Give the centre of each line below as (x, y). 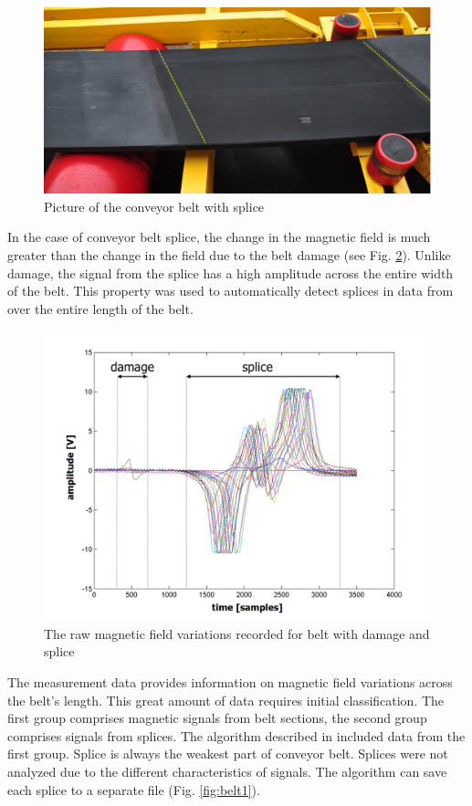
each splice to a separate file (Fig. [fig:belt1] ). (134, 789)
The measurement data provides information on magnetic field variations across (230, 682)
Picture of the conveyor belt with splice (154, 206)
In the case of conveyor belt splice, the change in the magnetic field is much (219, 237)
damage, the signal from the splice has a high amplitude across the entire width (231, 272)
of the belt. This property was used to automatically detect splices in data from (231, 291)
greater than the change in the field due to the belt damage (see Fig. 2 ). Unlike (229, 254)
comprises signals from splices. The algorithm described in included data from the (236, 735)
